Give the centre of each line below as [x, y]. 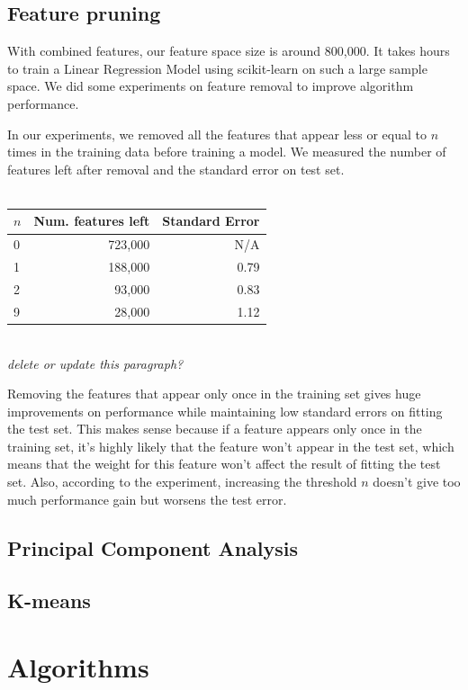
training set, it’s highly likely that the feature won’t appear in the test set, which [231, 446]
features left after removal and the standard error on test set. [176, 169]
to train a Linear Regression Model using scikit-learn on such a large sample [217, 68]
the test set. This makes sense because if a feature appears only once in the [215, 429]
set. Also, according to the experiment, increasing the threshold [182, 482]
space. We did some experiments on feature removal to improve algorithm [211, 86]
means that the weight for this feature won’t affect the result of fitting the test [224, 464]
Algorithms [78, 667]
